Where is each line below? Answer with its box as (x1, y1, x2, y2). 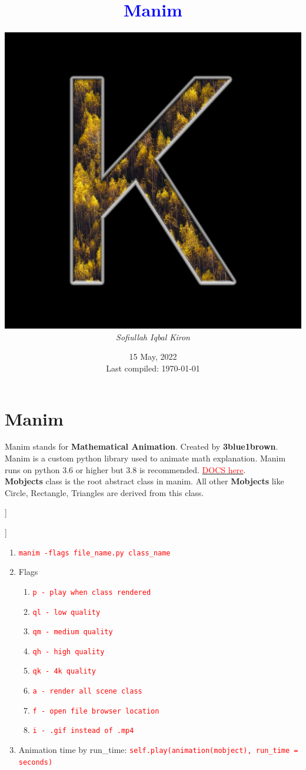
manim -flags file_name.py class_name (18, 548, 171, 557)
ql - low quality (32, 608, 101, 617)
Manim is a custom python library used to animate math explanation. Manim (5, 452, 286, 464)
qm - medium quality (32, 628, 113, 637)
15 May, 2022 (129, 350, 177, 363)
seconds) (18, 758, 53, 766)
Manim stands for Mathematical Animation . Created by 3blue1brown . (5, 440, 278, 453)
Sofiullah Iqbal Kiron (116, 330, 190, 343)
